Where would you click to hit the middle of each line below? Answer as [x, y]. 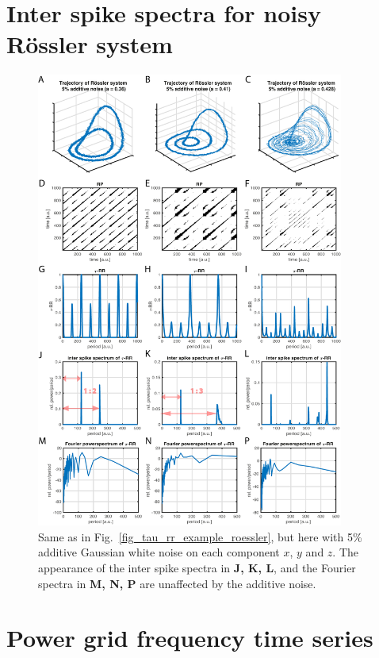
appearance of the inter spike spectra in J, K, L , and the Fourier [197, 568]
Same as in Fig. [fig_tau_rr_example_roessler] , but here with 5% [200, 536]
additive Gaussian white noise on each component [159, 552]
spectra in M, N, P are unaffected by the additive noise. [177, 583]
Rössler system [90, 44]
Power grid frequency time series [190, 638]
